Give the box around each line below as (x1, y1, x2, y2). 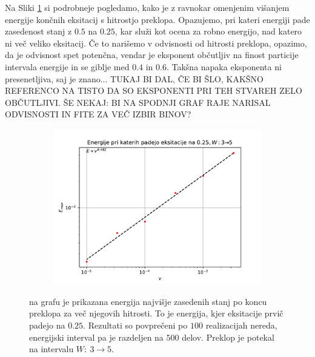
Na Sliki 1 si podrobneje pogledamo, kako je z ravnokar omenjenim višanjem (5, 1, 290, 13)
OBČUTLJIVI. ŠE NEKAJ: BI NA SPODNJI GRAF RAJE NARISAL (5, 96, 271, 108)
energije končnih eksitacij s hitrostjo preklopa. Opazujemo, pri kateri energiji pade (5, 13, 310, 25)
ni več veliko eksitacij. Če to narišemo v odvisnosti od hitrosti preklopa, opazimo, (5, 36, 307, 49)
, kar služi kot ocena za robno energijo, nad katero (114, 25, 302, 38)
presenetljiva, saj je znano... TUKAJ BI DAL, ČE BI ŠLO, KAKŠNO (5, 72, 264, 85)
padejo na (29, 319, 65, 331)
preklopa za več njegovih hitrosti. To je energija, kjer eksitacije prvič (29, 307, 283, 319)
